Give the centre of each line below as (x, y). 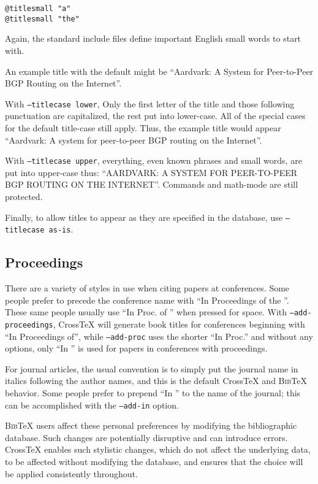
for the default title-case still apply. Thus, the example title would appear (143, 127)
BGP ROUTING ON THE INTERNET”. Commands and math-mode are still (152, 184)
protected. (24, 196)
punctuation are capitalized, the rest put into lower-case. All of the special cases (155, 116)
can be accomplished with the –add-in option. (92, 405)
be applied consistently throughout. (71, 473)
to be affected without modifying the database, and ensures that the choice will (154, 462)
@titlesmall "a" (38, 9)
